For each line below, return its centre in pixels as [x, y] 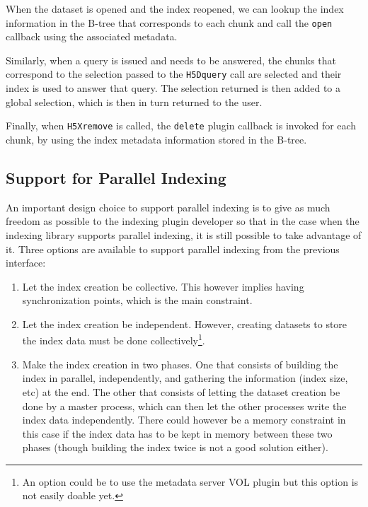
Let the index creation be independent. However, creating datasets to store [185, 324]
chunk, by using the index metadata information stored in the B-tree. [156, 139]
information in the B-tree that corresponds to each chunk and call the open [169, 22]
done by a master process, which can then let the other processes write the [184, 406]
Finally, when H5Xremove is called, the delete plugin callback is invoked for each [181, 126]
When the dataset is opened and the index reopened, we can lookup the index [175, 8]
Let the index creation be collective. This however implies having [163, 286]
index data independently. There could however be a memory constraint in [184, 420]
